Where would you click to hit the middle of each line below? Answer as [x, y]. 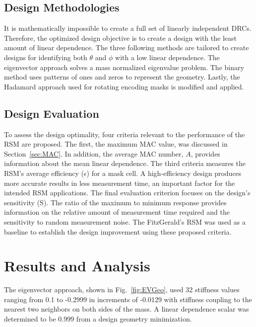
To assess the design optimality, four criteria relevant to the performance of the [125, 134]
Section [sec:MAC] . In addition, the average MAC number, [94, 153]
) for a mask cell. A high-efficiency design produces [164, 173]
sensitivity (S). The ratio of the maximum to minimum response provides [115, 202]
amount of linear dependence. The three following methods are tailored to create [127, 47]
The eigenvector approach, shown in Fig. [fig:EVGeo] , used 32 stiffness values [122, 289]
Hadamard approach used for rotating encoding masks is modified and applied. [124, 86]
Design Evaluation [52, 113]
